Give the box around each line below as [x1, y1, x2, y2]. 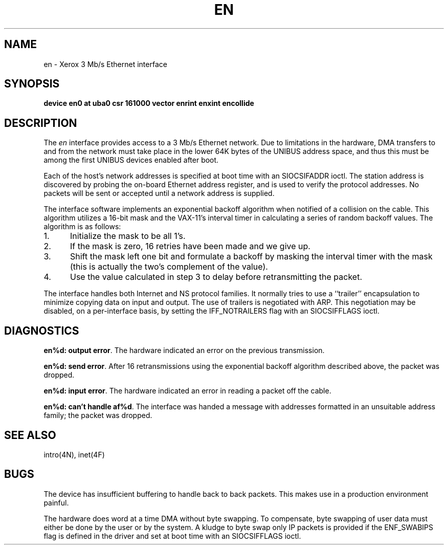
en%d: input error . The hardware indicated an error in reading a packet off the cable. [43, 386, 331, 396]
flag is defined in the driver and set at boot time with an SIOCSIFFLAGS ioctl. [43, 531, 301, 540]
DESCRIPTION [4, 116, 77, 129]
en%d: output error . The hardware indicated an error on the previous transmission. [43, 346, 325, 355]
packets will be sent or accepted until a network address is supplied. [43, 189, 275, 198]
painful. [43, 498, 69, 507]
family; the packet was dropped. [43, 411, 152, 420]
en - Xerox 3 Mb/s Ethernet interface [43, 59, 167, 69]
